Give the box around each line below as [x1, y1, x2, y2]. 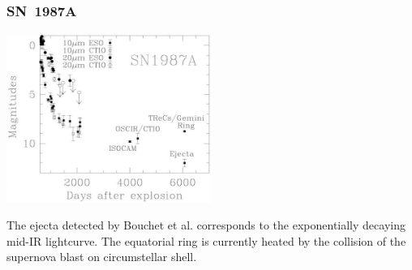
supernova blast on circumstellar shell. [6, 248, 197, 265]
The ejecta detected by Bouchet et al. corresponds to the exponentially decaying [6, 216, 406, 234]
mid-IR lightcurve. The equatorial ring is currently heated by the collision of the [6, 232, 406, 249]
